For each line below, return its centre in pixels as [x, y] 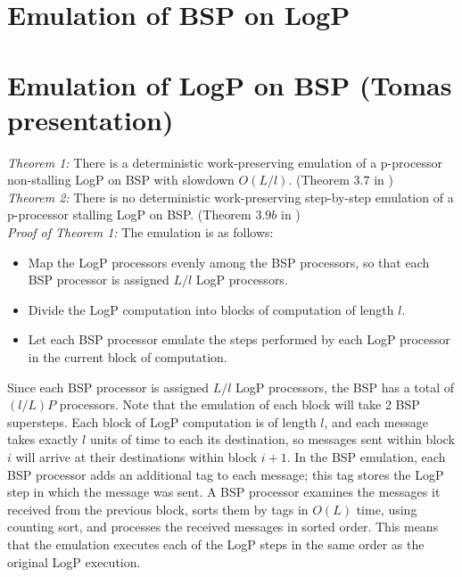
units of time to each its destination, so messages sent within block [272, 439]
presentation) [91, 119]
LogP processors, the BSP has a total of [345, 387]
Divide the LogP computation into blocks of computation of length [211, 309]
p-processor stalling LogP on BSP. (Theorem [129, 214]
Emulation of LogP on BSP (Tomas [230, 84]
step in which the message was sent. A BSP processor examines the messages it [224, 492]
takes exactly [43, 439]
